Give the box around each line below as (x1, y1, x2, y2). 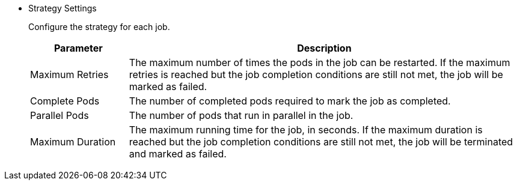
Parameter (54, 42, 103, 54)
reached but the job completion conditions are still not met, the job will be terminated (129, 136, 513, 148)
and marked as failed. (129, 148, 227, 160)
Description (297, 42, 352, 54)
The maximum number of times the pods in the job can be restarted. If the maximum (129, 56, 510, 68)
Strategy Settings (28, 3, 97, 13)
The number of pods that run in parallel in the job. (129, 109, 353, 121)
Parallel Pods (30, 109, 89, 121)
